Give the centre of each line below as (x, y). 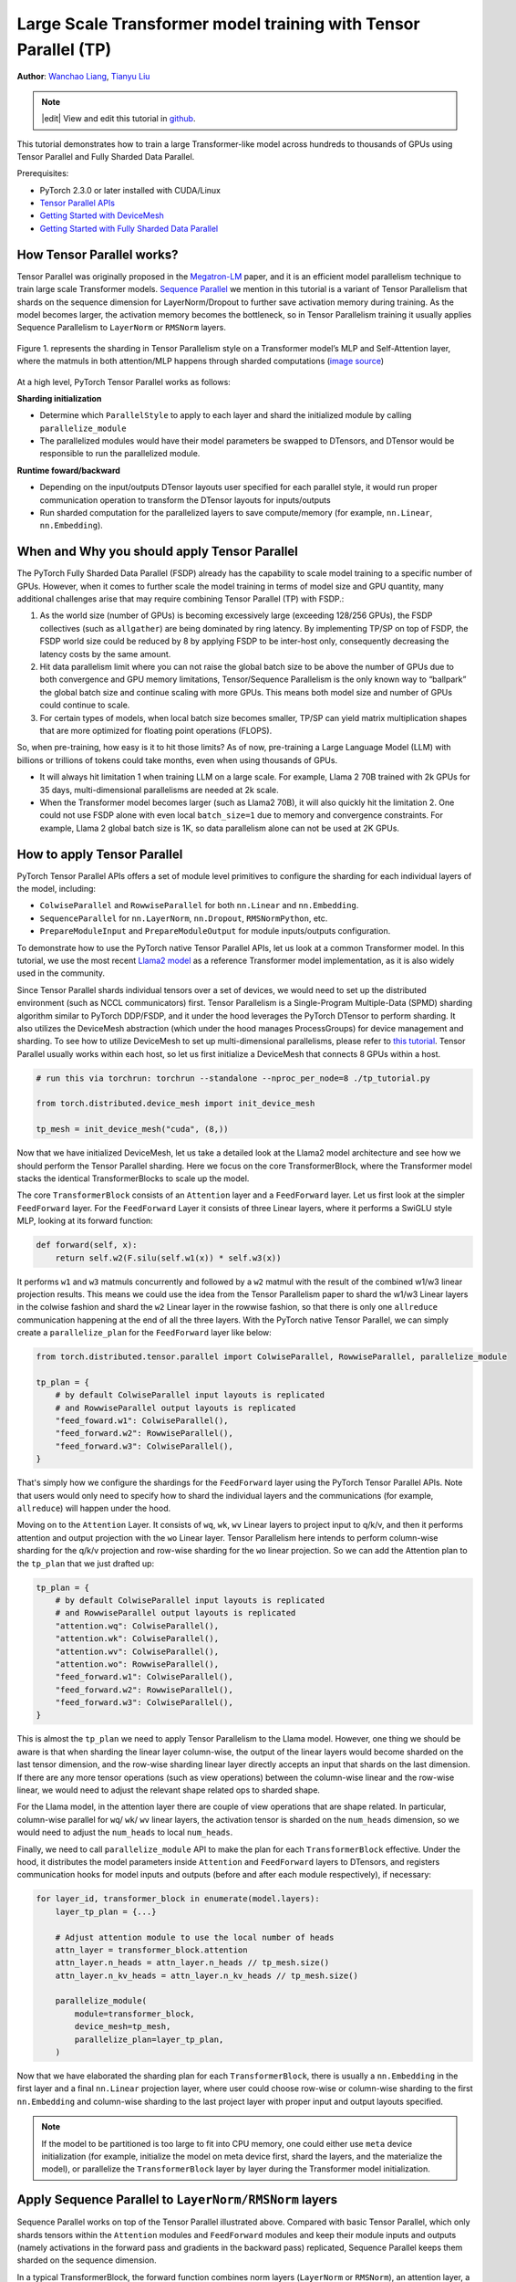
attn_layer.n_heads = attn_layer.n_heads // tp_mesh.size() (192, 1963)
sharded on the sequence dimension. (87, 2260)
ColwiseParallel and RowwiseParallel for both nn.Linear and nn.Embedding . (199, 905)
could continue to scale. (85, 705)
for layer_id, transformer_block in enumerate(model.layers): (178, 1899)
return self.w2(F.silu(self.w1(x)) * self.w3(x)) (168, 1258)
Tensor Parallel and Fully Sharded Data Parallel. (106, 156)
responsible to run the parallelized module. (120, 454)
